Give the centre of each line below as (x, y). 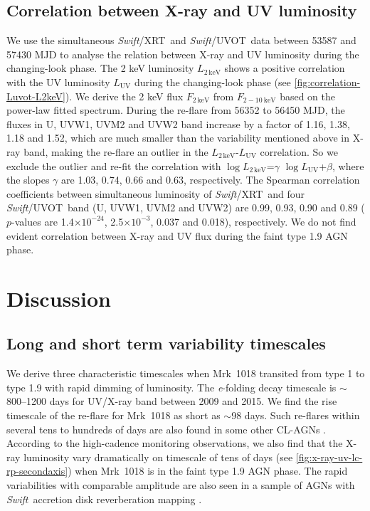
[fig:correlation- (327, 81)
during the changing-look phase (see (212, 81)
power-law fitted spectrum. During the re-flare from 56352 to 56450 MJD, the (176, 110)
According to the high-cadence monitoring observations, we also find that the (175, 443)
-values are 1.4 (43, 221)
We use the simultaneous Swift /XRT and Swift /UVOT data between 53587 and (181, 40)
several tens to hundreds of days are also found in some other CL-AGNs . (166, 429)
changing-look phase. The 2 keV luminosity (100, 68)
